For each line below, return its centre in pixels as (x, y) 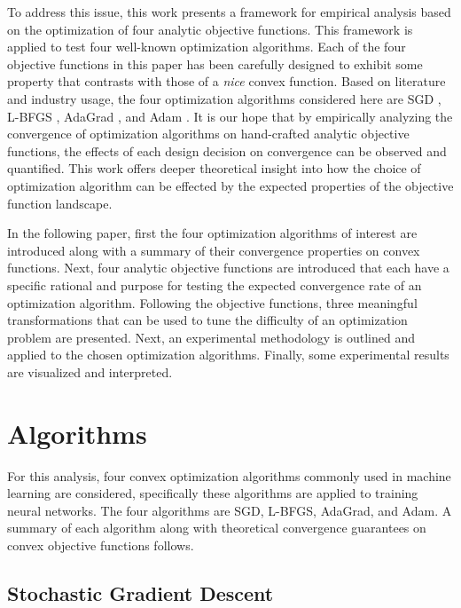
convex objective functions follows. (101, 545)
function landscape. (60, 203)
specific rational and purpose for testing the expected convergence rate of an (215, 284)
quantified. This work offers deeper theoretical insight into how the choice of (214, 168)
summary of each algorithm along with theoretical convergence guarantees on (217, 528)
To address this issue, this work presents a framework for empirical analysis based (229, 12)
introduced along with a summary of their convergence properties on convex (214, 250)
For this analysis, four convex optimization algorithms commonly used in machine (229, 475)
